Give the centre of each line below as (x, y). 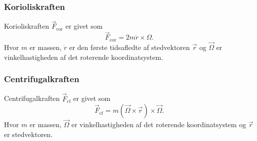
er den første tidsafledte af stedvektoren (129, 47)
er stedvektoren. (28, 134)
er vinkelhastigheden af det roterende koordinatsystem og (159, 124)
